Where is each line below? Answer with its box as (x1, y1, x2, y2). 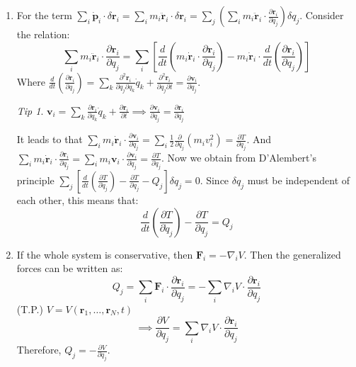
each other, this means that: (16, 192, 139, 207)
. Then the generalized (243, 247, 341, 261)
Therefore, (16, 342, 62, 357)
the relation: (16, 27, 70, 41)
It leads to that (16, 132, 83, 147)
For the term (16, 8, 72, 22)
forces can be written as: (16, 261, 123, 276)
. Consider (299, 8, 344, 22)
